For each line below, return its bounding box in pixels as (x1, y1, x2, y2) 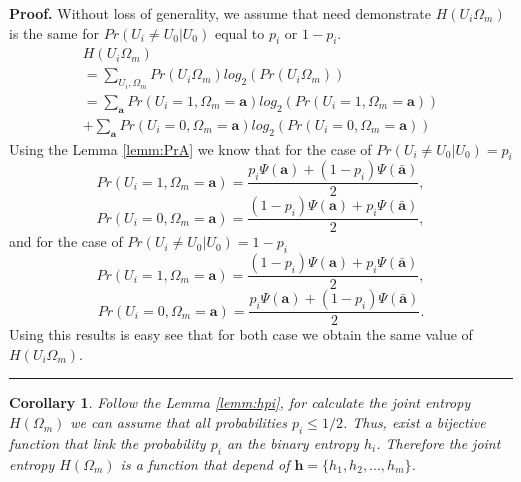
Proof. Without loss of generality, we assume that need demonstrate (9, 3, 432, 23)
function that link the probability (9, 432, 206, 453)
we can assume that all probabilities (70, 412, 288, 433)
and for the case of (9, 231, 123, 252)
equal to (214, 22, 265, 43)
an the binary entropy (226, 432, 359, 453)
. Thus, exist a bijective (342, 412, 486, 433)
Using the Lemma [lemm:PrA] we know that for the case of (9, 138, 372, 159)
